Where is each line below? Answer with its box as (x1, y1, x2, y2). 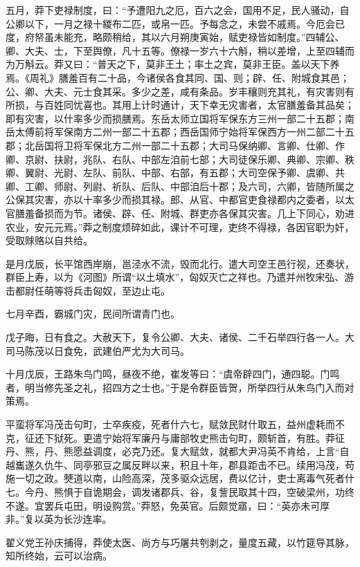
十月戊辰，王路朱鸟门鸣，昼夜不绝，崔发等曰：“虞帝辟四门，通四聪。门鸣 (6, 366, 340, 381)
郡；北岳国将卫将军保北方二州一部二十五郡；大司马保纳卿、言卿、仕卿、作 (6, 138, 345, 152)
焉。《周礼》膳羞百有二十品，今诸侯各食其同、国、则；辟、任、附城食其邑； (6, 70, 350, 84)
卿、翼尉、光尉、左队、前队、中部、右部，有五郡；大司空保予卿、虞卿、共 (6, 165, 345, 180)
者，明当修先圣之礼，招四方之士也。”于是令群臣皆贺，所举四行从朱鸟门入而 (6, 380, 345, 394)
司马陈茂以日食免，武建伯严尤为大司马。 (6, 343, 190, 357)
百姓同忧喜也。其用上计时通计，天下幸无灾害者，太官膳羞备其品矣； (44, 97, 354, 112)
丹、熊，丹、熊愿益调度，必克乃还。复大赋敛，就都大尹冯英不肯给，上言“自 (6, 444, 350, 458)
